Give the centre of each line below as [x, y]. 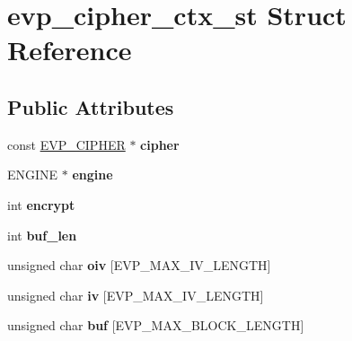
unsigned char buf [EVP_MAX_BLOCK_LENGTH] [156, 325]
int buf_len [42, 235]
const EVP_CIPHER [66, 144]
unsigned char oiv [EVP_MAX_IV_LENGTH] [139, 265]
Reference [70, 50]
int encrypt [41, 204]
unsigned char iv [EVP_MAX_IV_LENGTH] [136, 295]
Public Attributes [91, 106]
